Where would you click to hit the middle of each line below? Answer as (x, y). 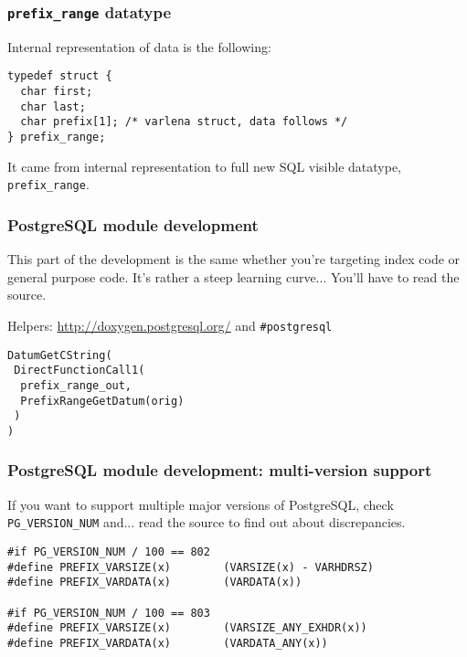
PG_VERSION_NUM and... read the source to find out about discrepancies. (207, 522)
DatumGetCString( (60, 355)
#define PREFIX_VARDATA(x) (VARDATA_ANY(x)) (168, 643)
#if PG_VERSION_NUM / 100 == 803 (109, 613)
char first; (57, 92)
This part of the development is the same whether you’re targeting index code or (234, 259)
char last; (53, 106)
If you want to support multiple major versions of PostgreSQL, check (201, 504)
